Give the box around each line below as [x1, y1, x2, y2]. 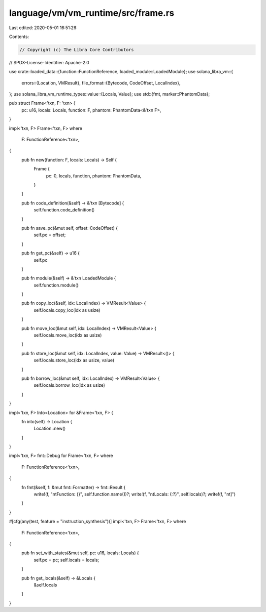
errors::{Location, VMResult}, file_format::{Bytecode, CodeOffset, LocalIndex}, [21, 80, 181, 86]
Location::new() [33, 425, 66, 432]
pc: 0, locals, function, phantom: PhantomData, [46, 173, 141, 179]
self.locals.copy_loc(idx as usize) [33, 307, 100, 313]
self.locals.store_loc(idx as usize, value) [33, 357, 115, 363]
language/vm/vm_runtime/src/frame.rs [9, 7, 174, 18]
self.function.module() [33, 282, 79, 288]
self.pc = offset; [33, 232, 66, 238]
